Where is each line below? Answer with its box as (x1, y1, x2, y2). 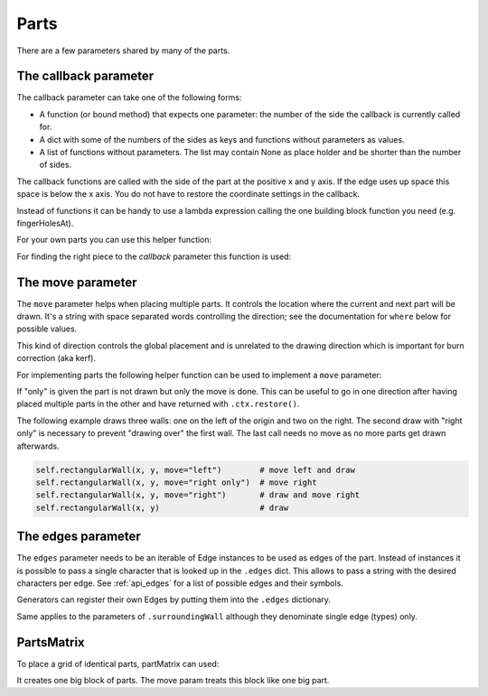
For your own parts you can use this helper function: (16, 235, 212, 246)
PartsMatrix (16, 635, 85, 650)
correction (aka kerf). (16, 353, 97, 364)
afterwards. (16, 441, 60, 451)
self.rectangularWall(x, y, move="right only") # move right (35, 477, 317, 487)
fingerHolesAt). (16, 218, 74, 228)
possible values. (16, 323, 78, 334)
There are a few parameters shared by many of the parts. (16, 45, 230, 56)
